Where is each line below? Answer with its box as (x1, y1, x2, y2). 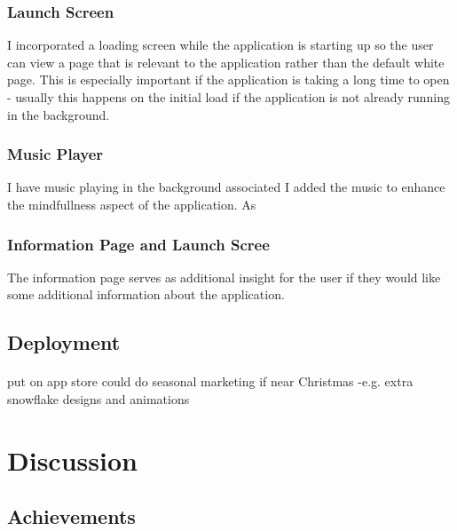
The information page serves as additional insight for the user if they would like (7, 267, 441, 286)
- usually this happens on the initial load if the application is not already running (7, 88, 451, 106)
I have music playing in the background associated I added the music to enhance (7, 178, 445, 196)
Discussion (7, 441, 138, 478)
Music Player (7, 143, 104, 165)
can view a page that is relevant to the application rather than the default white (7, 52, 445, 71)
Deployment (7, 329, 121, 356)
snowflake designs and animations (7, 389, 190, 408)
